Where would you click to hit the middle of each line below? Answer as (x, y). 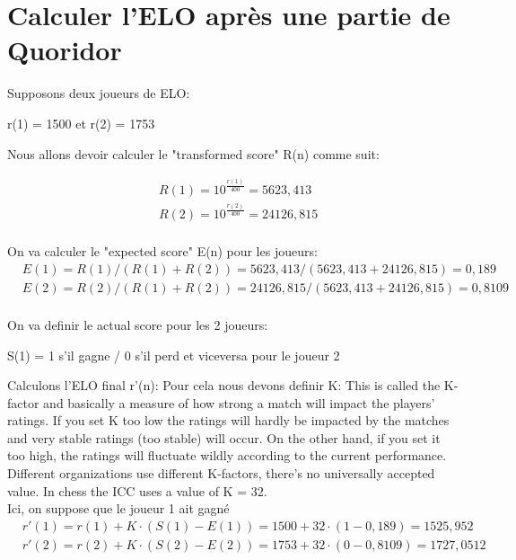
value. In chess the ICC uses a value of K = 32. (137, 490)
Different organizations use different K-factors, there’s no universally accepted (221, 473)
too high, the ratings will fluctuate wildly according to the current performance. (227, 455)
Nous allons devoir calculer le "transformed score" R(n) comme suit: (193, 153)
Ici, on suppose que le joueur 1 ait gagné (118, 508)
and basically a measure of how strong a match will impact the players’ (239, 402)
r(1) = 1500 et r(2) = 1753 (81, 123)
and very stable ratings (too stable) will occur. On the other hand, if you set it (224, 437)
